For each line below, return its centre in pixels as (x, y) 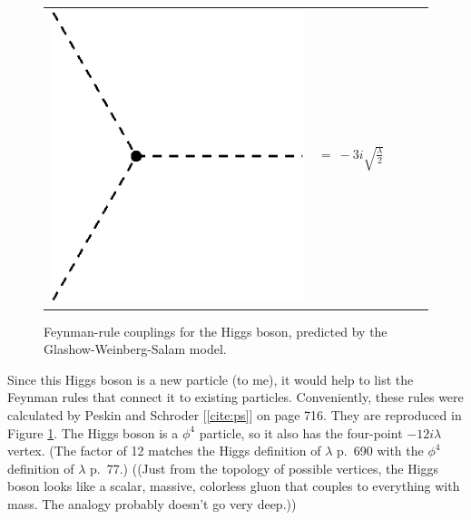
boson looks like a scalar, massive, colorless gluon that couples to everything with (234, 486)
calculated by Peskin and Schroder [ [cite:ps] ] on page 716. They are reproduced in (235, 415)
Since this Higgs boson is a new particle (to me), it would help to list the (211, 379)
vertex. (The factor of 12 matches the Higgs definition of (164, 451)
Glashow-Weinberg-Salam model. (135, 349)
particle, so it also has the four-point (301, 432)
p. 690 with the (380, 451)
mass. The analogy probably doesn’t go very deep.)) (152, 503)
